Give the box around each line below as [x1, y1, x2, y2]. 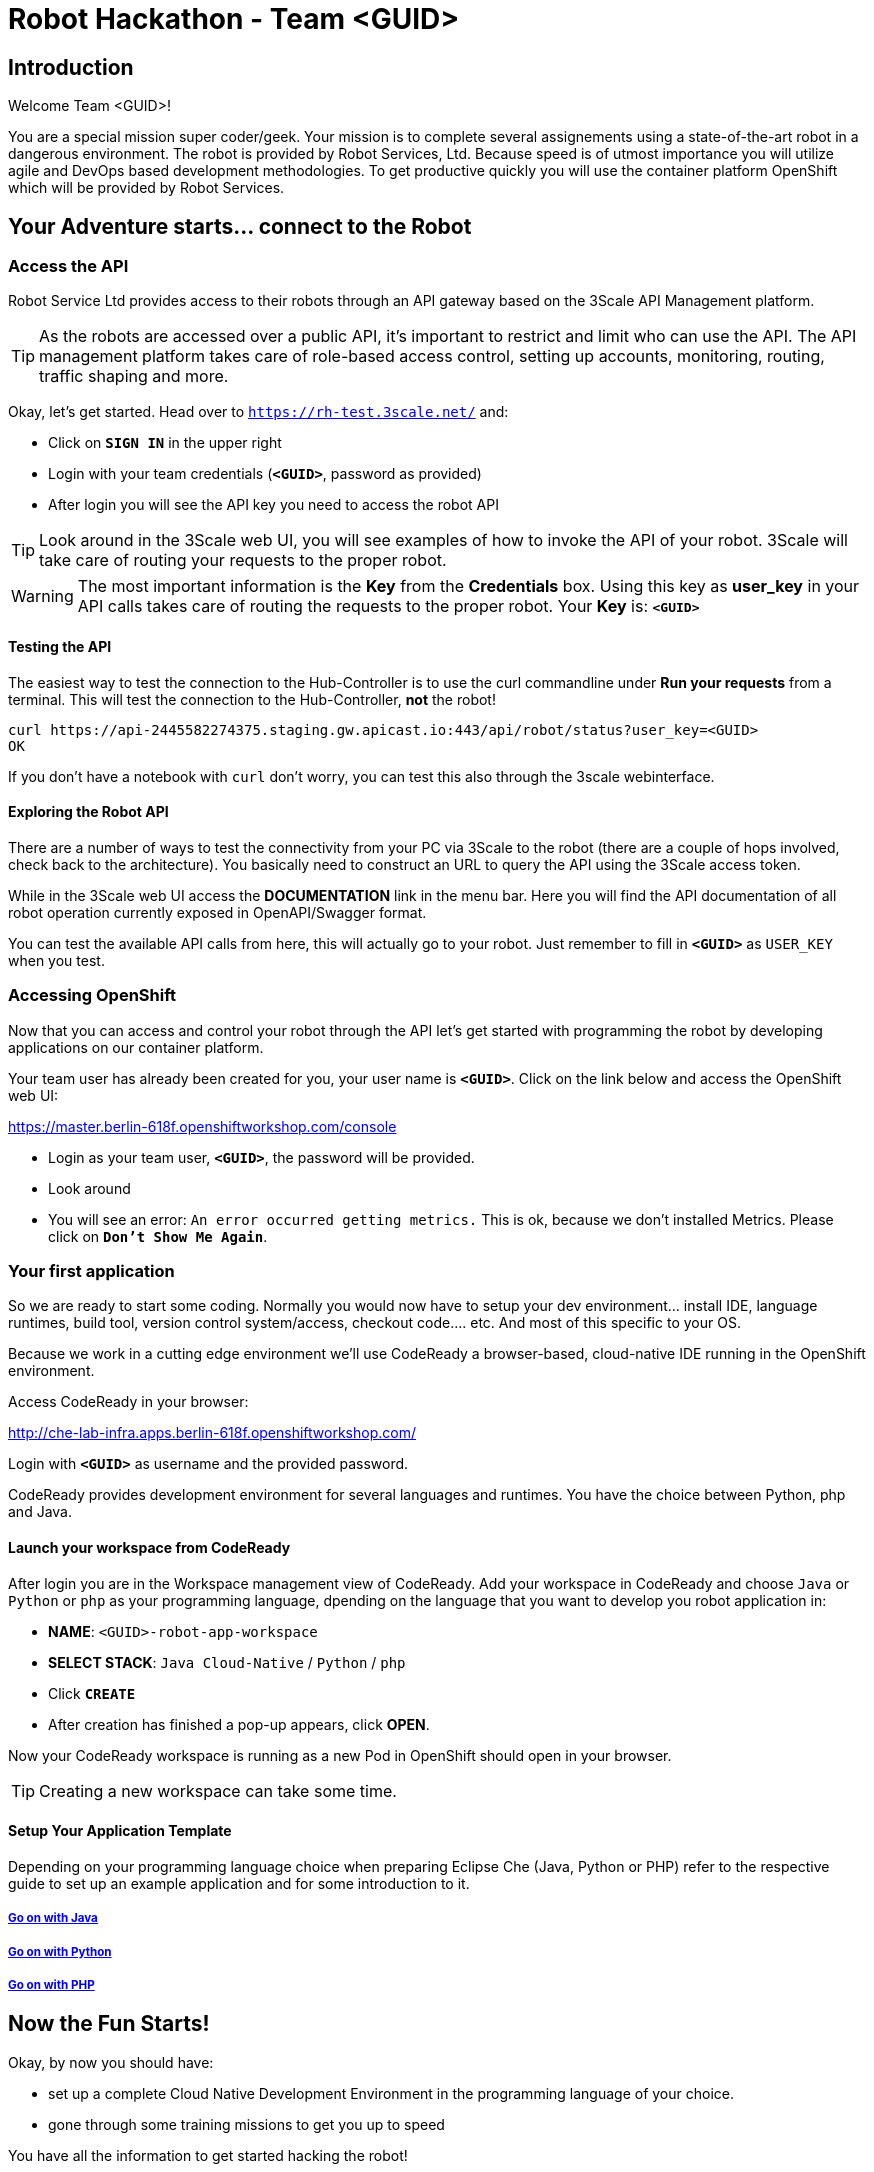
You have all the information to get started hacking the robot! [8, 2146, 408, 2164]
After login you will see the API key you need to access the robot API [48, 496, 499, 514]
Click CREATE [48, 1684, 136, 1702]
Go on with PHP [8, 1977, 95, 1992]
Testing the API [8, 638, 112, 655]
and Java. [8, 1503, 72, 1521]
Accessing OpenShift [8, 985, 177, 1006]
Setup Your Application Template [8, 1822, 232, 1840]
